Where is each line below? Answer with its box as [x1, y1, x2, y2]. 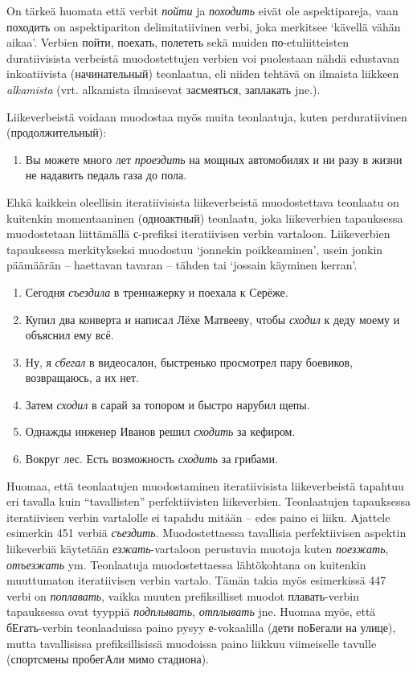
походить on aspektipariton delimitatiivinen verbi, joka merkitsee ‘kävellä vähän [6, 18, 401, 35]
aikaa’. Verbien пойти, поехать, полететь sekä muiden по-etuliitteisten [6, 34, 350, 51]
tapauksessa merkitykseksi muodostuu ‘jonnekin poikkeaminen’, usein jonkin [6, 240, 383, 257]
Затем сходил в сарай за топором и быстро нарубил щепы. [25, 396, 310, 412]
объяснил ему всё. [25, 326, 114, 343]
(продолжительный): [6, 124, 107, 141]
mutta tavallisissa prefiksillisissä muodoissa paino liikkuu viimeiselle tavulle [6, 634, 377, 651]
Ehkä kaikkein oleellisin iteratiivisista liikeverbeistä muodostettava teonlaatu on [6, 193, 399, 210]
